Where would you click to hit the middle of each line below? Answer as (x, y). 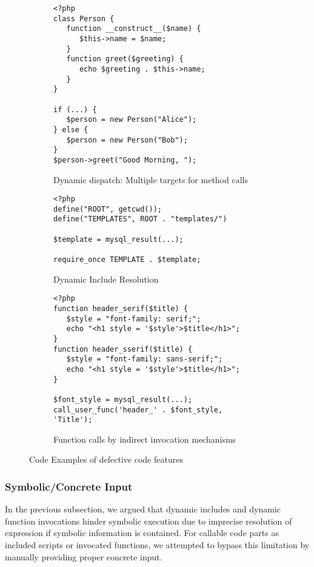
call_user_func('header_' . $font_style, (138, 410)
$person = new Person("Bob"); (127, 140)
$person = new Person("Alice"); (132, 120)
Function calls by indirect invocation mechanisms (145, 439)
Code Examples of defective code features (106, 459)
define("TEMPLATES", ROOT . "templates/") (140, 219)
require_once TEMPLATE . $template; (127, 260)
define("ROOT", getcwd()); (108, 209)
